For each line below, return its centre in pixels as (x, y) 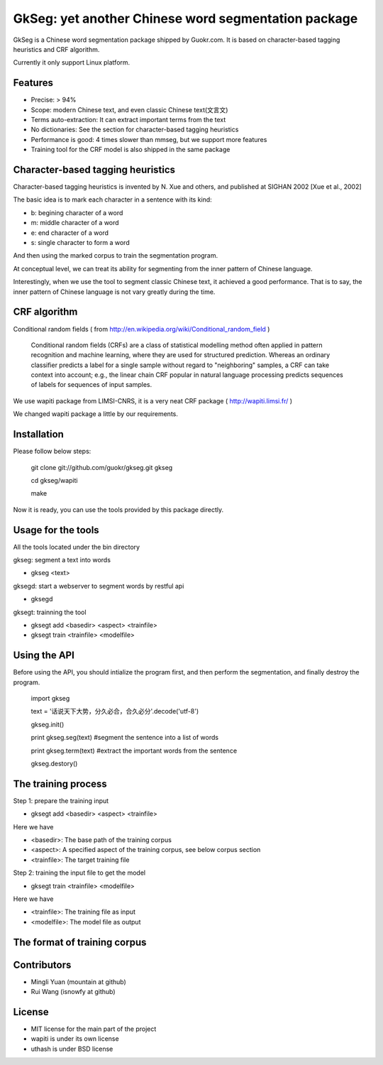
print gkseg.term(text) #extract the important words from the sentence (134, 750)
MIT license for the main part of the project (94, 1029)
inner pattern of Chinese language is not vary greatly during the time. (114, 292)
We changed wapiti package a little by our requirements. (96, 414)
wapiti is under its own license (75, 1039)
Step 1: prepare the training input (61, 801)
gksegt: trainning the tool (50, 612)
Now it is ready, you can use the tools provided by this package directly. (118, 509)
